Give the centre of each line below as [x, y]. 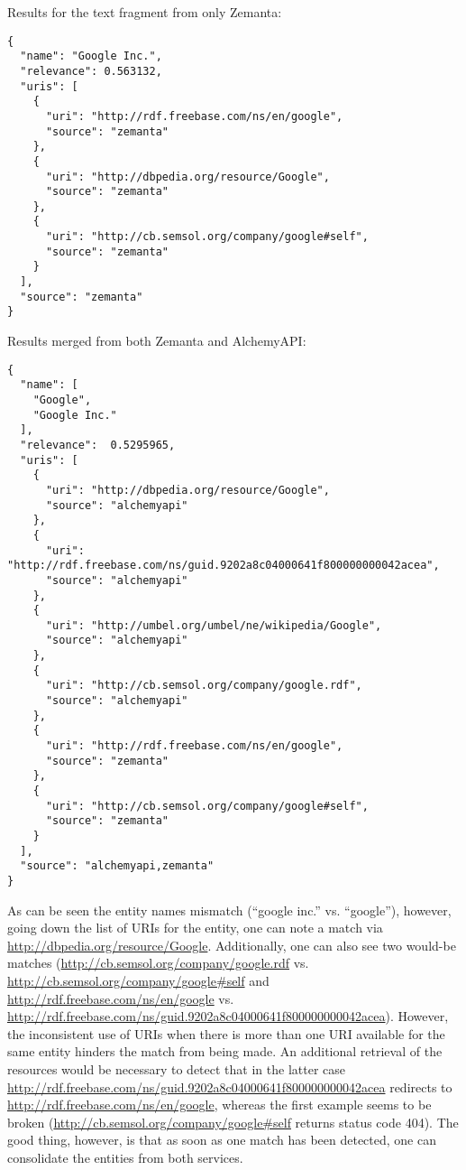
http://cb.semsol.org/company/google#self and [138, 980]
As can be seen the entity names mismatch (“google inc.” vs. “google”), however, [229, 910]
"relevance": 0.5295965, [98, 445]
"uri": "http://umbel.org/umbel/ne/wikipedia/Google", [214, 625]
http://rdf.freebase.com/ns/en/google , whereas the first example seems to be [219, 1105]
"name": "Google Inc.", [91, 56]
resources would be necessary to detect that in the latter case [176, 1068]
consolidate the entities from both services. [125, 1157]
